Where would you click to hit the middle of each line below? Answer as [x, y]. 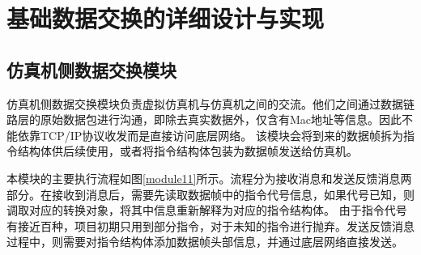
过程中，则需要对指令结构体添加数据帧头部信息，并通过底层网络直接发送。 [205, 242]
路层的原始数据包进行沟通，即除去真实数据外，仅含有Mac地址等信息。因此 [204, 119]
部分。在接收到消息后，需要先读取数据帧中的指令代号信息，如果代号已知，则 [210, 194]
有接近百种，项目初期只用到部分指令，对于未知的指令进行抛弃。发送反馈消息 [210, 225]
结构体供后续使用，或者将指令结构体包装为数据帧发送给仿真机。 [187, 151]
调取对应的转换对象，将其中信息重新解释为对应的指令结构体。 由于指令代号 [207, 210]
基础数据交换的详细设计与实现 [166, 18]
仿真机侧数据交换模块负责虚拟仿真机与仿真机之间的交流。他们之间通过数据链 [210, 103]
